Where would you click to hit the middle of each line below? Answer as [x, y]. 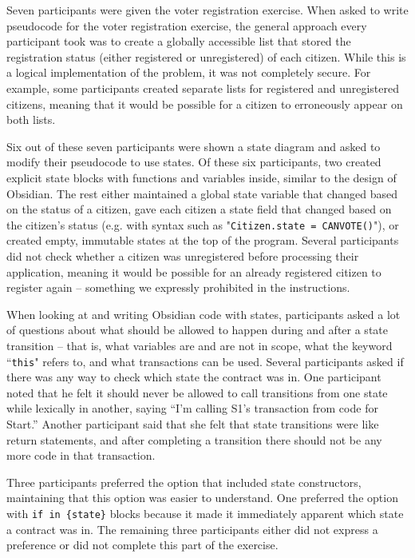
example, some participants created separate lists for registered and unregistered [203, 88]
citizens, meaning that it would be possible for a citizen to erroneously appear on [205, 104]
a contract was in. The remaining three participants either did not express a [192, 529]
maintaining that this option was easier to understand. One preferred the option [202, 498]
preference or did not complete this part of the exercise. [142, 545]
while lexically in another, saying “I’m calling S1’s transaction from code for [192, 408]
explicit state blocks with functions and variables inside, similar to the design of [202, 177]
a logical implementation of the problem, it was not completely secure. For [189, 72]
